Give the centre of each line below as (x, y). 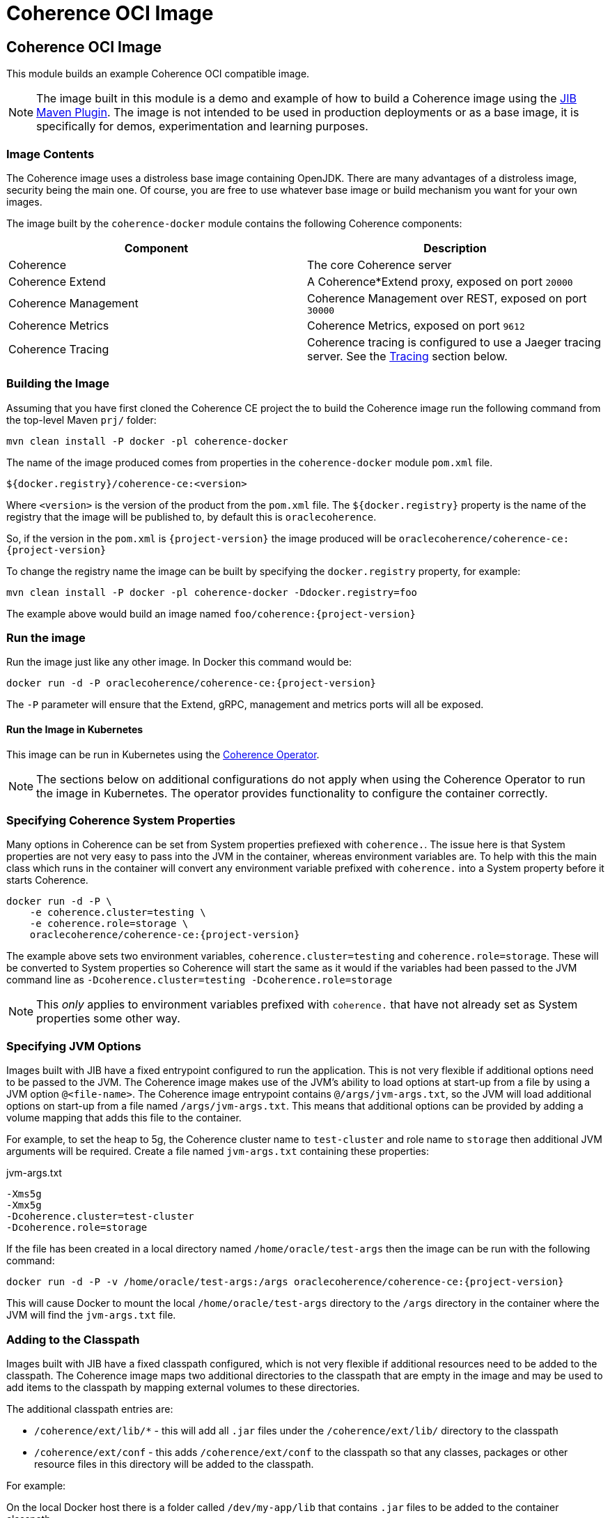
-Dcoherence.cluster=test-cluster (100, 1217)
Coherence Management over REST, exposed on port (447, 298)
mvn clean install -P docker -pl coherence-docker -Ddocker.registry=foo (212, 592)
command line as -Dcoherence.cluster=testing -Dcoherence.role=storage (200, 980)
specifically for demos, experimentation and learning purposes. (202, 127)
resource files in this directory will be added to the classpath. (174, 1464)
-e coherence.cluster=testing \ (118, 913)
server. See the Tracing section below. (407, 356)
